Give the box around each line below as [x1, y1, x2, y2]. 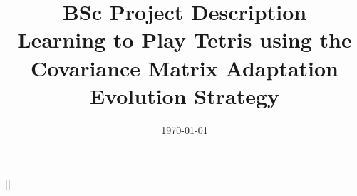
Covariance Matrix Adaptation [30, 53, 338, 82]
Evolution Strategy [89, 81, 280, 110]
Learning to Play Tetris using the [17, 25, 352, 54]
